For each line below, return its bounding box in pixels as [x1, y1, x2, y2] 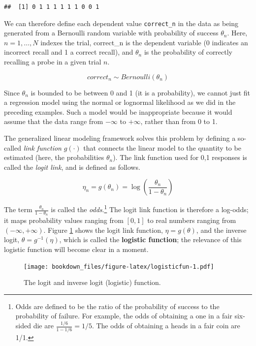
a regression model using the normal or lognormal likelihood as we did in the [4, 97, 236, 107]
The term [4, 204, 32, 215]
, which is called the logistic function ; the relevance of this [59, 234, 242, 245]
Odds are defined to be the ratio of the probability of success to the [15, 301, 220, 311]
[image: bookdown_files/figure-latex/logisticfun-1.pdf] [24, 263, 214, 270]
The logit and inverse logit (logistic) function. [24, 277, 161, 287]
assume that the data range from [4, 116, 103, 126]
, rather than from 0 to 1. [140, 116, 218, 126]
